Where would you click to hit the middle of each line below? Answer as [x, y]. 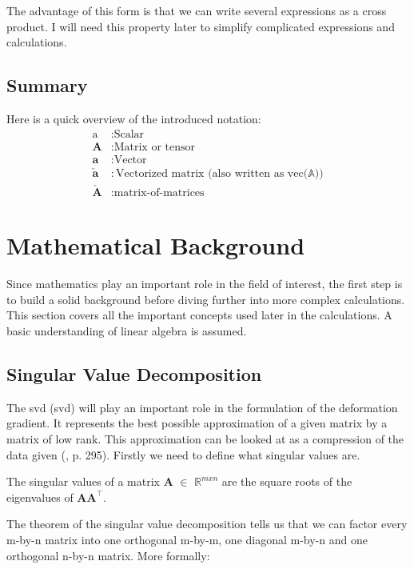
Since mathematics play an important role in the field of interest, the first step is [205, 284]
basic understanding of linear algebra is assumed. [127, 331]
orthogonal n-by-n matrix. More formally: [108, 555]
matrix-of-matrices [159, 193]
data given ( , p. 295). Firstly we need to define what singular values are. [183, 454]
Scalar [129, 134]
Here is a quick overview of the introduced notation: [134, 118]
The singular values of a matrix [83, 481]
